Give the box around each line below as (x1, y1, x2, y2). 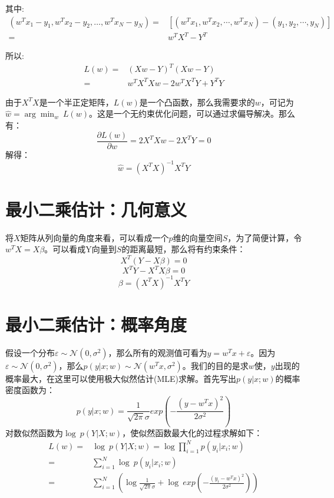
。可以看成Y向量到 (44, 243, 117, 255)
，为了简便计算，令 (227, 231, 302, 243)
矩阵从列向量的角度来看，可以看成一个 (20, 231, 169, 243)
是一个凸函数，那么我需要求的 (139, 95, 255, 108)
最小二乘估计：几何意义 (5, 197, 187, 221)
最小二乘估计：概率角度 (5, 312, 187, 336)
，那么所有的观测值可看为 (108, 346, 207, 358)
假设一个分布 (5, 346, 55, 358)
